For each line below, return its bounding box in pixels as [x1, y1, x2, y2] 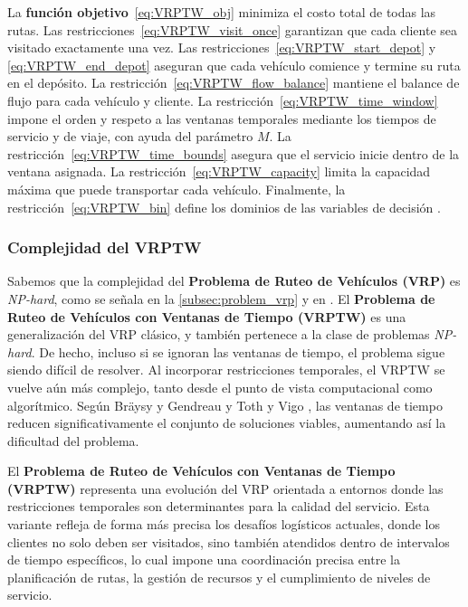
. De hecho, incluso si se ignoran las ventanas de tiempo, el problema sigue [31, 342, 445, 361]
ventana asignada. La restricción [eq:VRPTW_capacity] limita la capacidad [7, 162, 431, 181]
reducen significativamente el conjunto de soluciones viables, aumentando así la [7, 413, 446, 432]
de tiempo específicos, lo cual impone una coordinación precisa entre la [7, 550, 400, 569]
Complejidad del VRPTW [7, 236, 202, 259]
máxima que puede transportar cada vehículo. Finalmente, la [7, 179, 346, 198]
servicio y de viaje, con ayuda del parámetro [7, 127, 253, 146]
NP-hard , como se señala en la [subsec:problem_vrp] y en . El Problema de [7, 289, 435, 308]
